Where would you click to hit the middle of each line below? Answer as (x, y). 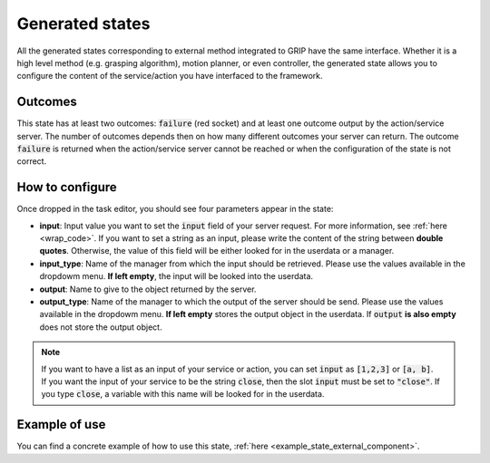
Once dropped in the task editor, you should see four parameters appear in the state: (175, 209)
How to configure (67, 187)
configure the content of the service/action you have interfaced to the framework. (170, 76)
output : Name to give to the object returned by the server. (148, 289)
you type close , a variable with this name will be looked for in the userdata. (183, 394)
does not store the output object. (101, 327)
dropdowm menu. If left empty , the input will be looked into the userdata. (176, 276)
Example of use (61, 424)
